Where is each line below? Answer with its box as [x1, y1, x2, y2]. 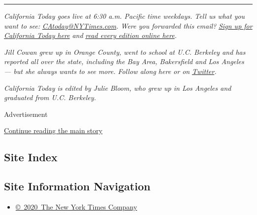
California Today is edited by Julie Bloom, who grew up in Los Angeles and [4, 82, 231, 93]
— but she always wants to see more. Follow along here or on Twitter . [4, 66, 217, 76]
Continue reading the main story [4, 125, 103, 136]
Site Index [4, 149, 58, 165]
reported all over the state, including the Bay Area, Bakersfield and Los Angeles [4, 56, 244, 67]
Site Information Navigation [4, 179, 150, 194]
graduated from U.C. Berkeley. [4, 92, 96, 103]
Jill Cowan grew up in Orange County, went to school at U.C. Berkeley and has [4, 46, 246, 57]
